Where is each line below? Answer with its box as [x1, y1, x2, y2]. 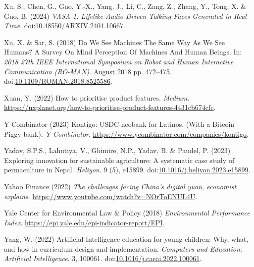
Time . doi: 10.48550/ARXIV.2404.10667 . [4, 20, 125, 31]
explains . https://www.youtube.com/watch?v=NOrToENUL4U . [4, 191, 198, 201]
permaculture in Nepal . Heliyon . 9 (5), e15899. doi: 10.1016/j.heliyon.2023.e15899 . [4, 164, 251, 175]
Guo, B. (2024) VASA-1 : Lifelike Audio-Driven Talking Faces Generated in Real [4, 10, 247, 21]
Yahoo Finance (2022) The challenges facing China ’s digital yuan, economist [4, 181, 237, 191]
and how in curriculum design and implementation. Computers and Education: [4, 243, 243, 254]
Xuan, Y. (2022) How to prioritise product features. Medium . [4, 92, 190, 103]
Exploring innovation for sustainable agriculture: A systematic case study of [4, 155, 235, 165]
